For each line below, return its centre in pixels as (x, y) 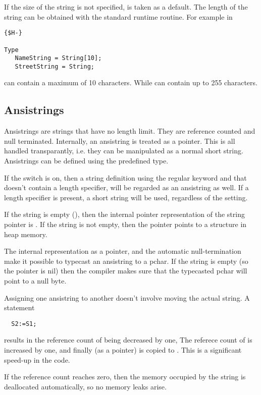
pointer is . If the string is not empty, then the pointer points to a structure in (125, 224)
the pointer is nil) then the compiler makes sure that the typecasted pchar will (126, 271)
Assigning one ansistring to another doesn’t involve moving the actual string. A (127, 297)
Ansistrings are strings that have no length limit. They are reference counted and (130, 131)
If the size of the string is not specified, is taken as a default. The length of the (126, 7)
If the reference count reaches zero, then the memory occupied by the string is (125, 377)
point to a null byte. (35, 280)
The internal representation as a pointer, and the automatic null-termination (123, 251)
